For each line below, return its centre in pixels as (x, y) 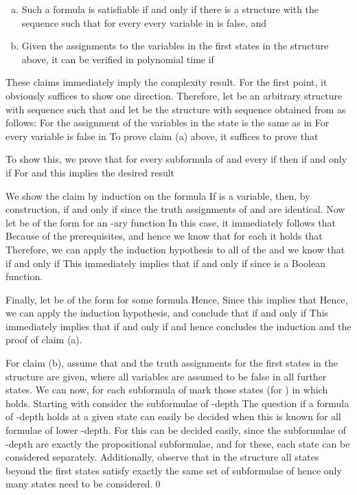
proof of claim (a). (44, 339)
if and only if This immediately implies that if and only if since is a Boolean (166, 263)
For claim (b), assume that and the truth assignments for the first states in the (172, 363)
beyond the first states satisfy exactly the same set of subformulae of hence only (174, 470)
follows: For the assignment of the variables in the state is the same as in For (168, 123)
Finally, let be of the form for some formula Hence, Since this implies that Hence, (177, 299)
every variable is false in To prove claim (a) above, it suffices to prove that (162, 136)
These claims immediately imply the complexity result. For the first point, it (166, 82)
